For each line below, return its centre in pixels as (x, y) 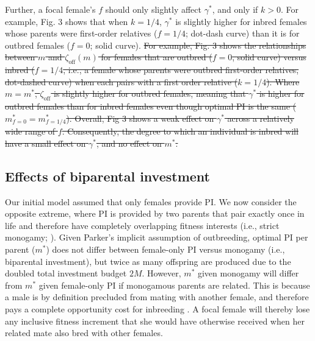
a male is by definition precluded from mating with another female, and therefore (157, 297)
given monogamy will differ (248, 273)
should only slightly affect (153, 9)
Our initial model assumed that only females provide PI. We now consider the (151, 201)
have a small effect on (45, 143)
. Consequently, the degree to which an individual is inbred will (180, 131)
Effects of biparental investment (107, 176)
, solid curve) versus (269, 57)
